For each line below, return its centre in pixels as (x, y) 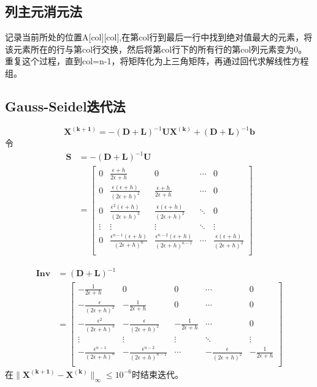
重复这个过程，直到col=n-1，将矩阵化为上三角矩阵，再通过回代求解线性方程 (157, 61)
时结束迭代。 (157, 374)
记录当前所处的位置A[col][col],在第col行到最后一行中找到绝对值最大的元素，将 (159, 37)
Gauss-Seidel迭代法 (65, 106)
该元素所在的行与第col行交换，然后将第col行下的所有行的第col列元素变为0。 (156, 49)
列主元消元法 (44, 11)
